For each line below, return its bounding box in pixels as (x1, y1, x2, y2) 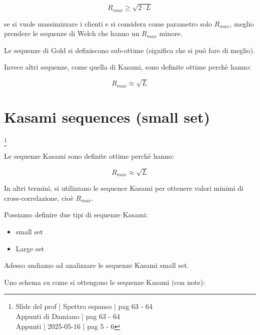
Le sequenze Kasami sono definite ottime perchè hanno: (4, 151, 174, 161)
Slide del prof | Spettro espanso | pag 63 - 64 (15, 301, 153, 311)
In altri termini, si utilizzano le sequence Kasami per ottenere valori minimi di (4, 183, 243, 193)
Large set (15, 243, 44, 253)
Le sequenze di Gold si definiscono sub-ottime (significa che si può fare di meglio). (4, 45, 255, 55)
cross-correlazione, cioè (4, 192, 74, 203)
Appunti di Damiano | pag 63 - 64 (15, 311, 120, 321)
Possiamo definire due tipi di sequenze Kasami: (4, 209, 148, 220)
